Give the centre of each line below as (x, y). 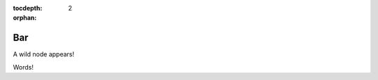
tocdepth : (28, 8)
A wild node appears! (44, 54)
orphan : (25, 18)
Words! (23, 67)
